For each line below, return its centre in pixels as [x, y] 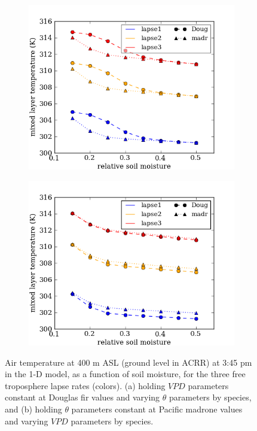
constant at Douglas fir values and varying [82, 397]
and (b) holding [33, 409]
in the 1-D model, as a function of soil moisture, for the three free [125, 374]
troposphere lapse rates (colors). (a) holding [85, 385]
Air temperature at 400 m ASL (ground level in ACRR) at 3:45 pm [128, 362]
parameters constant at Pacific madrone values [157, 409]
